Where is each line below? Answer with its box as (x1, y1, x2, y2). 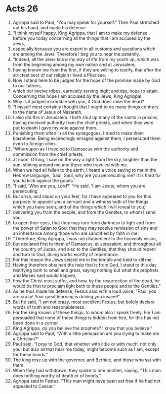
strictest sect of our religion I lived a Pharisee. (12, 72, 107, 78)
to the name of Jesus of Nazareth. (12, 109, 83, 115)
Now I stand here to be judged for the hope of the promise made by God (12, 77, 160, 83)
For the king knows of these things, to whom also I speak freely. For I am (12, 309, 161, 315)
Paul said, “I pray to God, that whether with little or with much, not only (12, 341, 157, 347)
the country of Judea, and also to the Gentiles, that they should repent (12, 246, 156, 252)
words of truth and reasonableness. (12, 304, 85, 310)
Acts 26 (5, 3, 39, 14)
